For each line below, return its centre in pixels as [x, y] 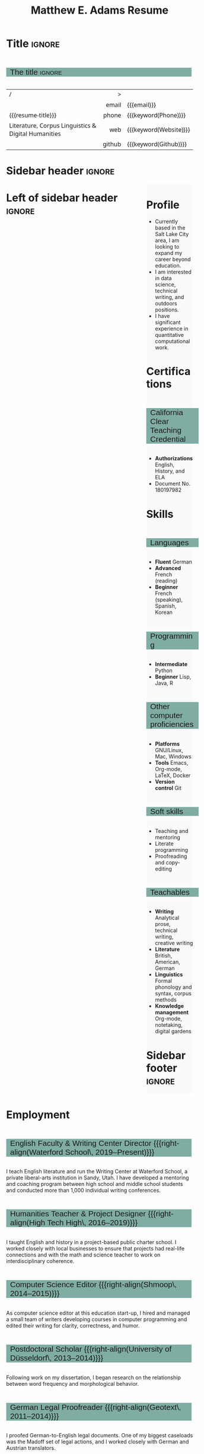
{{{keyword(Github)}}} [157, 144]
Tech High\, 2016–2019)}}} [93, 1223]
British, [164, 956]
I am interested [173, 272]
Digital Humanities [35, 133]
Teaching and [172, 831]
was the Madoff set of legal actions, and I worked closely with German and [98, 1442]
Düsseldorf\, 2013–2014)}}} [57, 1358]
